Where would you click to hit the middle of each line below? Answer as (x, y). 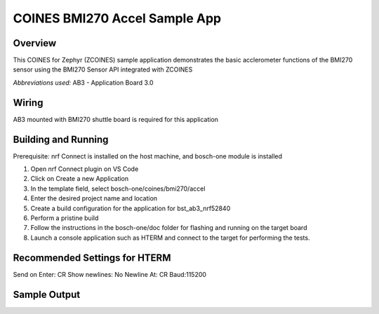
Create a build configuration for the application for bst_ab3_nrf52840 (131, 208)
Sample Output (47, 294)
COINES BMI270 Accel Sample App (117, 18)
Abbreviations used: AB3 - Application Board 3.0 (83, 82)
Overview (35, 43)
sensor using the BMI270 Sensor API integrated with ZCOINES (103, 69)
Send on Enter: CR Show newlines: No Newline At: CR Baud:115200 (110, 274)
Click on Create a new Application (80, 179)
